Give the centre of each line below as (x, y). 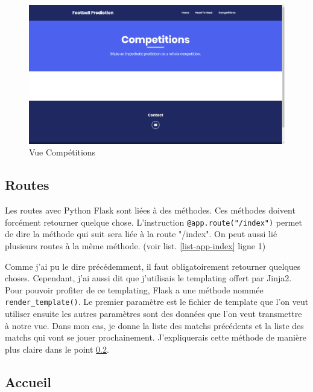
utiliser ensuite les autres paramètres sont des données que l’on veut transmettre (153, 314)
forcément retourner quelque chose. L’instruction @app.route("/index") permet (153, 222)
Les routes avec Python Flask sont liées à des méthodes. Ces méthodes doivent (150, 210)
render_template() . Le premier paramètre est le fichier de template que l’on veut (157, 302)
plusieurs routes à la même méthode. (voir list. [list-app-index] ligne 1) (135, 246)
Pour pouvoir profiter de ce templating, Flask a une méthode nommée (134, 289)
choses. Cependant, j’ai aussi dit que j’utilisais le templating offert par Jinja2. (148, 278)
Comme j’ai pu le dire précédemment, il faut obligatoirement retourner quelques (153, 266)
